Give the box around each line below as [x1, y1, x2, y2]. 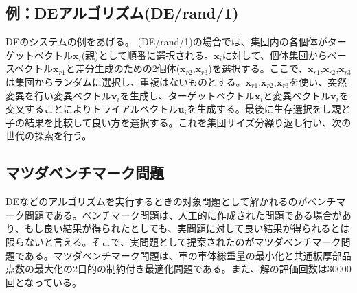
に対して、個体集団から [222, 47, 327, 62]
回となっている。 [5, 274, 82, 289]
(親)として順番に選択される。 [81, 47, 214, 62]
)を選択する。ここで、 [208, 61, 308, 75]
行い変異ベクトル [34, 88, 111, 102]
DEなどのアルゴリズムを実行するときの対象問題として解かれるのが [5, 194, 308, 209]
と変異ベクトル [263, 88, 331, 102]
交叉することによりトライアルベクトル [5, 102, 178, 116]
